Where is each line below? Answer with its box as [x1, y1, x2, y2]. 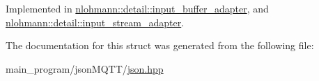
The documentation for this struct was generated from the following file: [6, 38, 314, 53]
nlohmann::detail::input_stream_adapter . [6, 15, 185, 29]
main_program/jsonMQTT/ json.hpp [6, 61, 164, 75]
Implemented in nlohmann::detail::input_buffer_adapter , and [6, 1, 269, 15]
